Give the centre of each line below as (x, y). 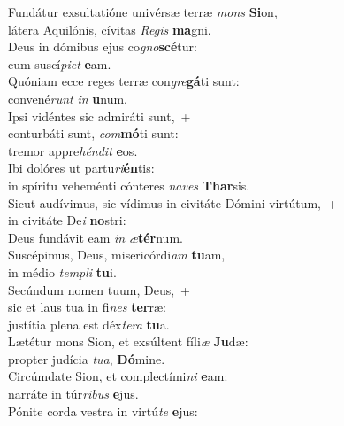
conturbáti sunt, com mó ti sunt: (93, 133)
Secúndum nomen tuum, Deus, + (99, 289)
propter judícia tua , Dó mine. (87, 358)
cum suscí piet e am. (60, 63)
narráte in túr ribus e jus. (73, 394)
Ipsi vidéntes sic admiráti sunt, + (99, 116)
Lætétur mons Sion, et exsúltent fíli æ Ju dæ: (128, 341)
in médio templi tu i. (62, 271)
